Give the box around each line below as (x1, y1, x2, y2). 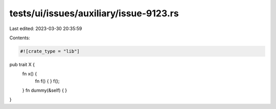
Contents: (9, 35, 30, 41)
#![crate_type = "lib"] (20, 48, 80, 54)
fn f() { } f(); (35, 78, 60, 84)
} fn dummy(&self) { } (22, 87, 67, 94)
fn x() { (22, 71, 37, 77)
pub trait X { (9, 61, 35, 67)
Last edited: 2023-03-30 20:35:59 (9, 25, 82, 32)
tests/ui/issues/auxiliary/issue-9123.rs (9, 8, 179, 19)
